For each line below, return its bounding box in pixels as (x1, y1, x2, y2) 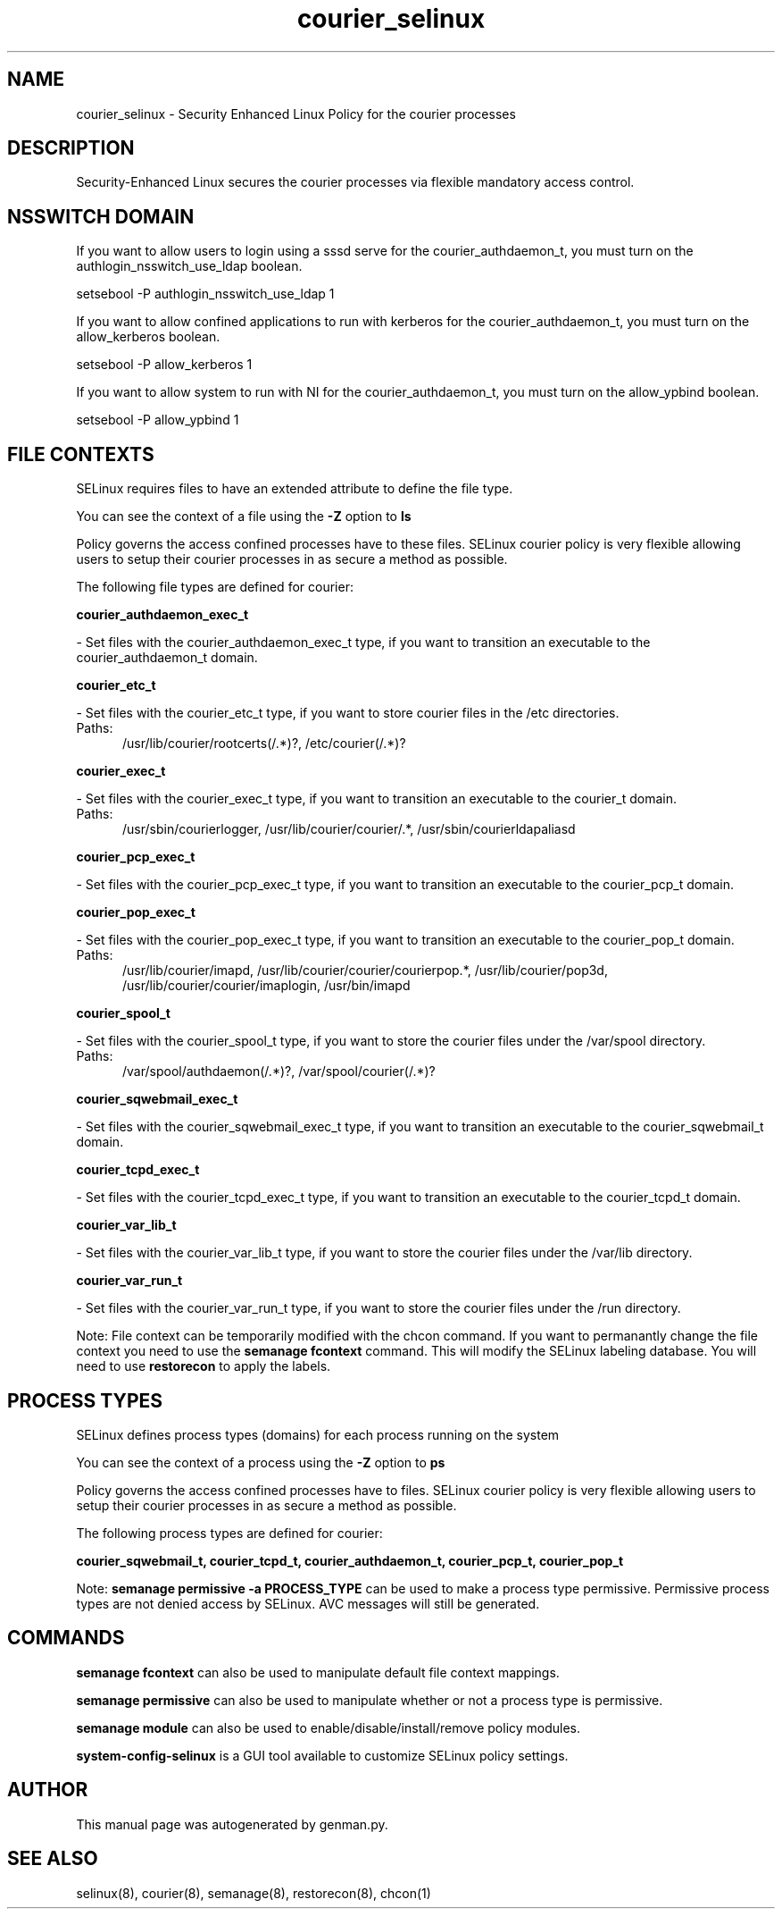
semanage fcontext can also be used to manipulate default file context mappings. (76, 1664, 560, 1680)
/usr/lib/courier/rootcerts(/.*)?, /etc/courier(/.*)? (122, 735, 406, 752)
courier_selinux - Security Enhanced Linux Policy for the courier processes (76, 105, 516, 122)
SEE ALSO (7, 1847, 98, 1870)
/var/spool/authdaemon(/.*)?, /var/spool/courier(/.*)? (122, 1063, 436, 1080)
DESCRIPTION (7, 137, 135, 160)
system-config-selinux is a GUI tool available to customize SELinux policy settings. (76, 1747, 569, 1763)
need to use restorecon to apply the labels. (76, 1358, 331, 1374)
